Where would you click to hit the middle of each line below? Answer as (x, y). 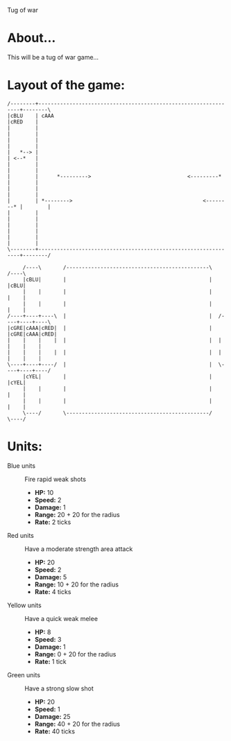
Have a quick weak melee (61, 618)
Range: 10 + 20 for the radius (77, 584)
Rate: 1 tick (51, 661)
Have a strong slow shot (59, 688)
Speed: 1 (47, 709)
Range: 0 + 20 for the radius (75, 654)
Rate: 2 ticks (53, 522)
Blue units (22, 465)
